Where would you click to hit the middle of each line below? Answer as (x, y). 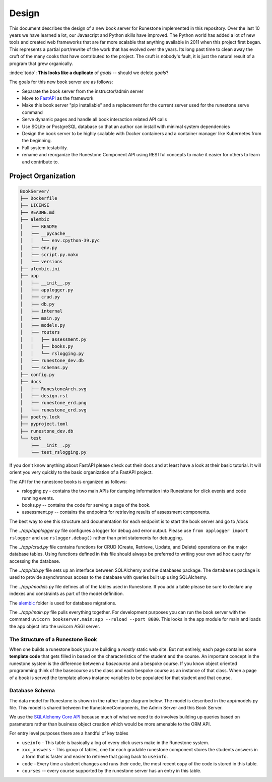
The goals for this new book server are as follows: (61, 82)
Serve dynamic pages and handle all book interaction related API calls (94, 119)
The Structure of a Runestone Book (53, 639)
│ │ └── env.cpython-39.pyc (60, 240)
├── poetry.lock (40, 417)
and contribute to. (40, 162)
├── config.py (37, 375)
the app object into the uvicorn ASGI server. (55, 626)
